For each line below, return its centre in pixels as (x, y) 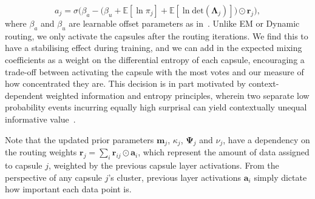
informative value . (40, 119)
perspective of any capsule (54, 177)
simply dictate (280, 177)
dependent (24, 95)
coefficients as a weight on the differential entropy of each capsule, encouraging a (155, 59)
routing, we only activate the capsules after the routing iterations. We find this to (157, 35)
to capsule (24, 165)
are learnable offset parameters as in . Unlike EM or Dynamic (184, 23)
